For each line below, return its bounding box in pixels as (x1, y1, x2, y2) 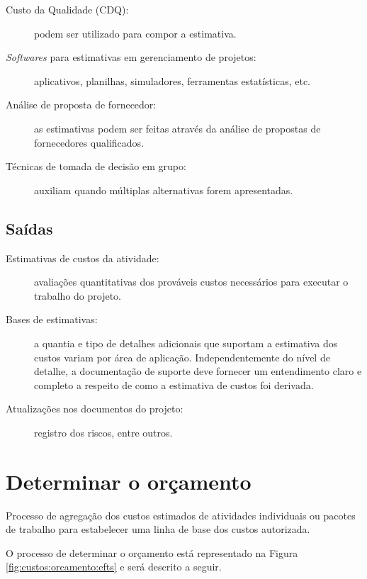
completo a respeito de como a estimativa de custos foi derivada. (34, 377, 314, 392)
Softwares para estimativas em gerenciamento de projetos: (6, 50, 256, 64)
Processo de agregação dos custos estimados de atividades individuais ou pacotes (6, 507, 356, 522)
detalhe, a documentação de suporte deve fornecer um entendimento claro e (34, 364, 362, 378)
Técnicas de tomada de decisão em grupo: (6, 159, 186, 174)
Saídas (6, 217, 53, 239)
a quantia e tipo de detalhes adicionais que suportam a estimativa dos (34, 335, 338, 350)
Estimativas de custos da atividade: (6, 250, 159, 265)
